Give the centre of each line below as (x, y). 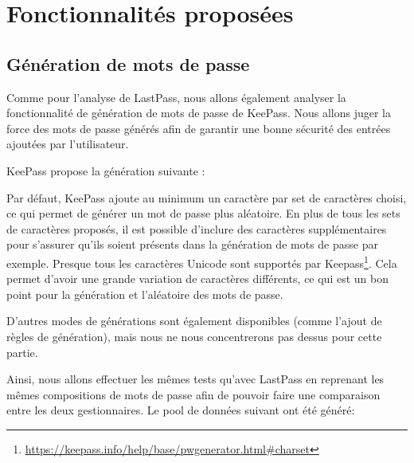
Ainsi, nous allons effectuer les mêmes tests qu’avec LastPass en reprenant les (195, 379)
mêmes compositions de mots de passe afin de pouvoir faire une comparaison (193, 394)
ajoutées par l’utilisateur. (68, 144)
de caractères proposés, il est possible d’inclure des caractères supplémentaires (197, 228)
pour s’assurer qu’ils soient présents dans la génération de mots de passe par (192, 244)
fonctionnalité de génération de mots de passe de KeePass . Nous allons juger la (199, 113)
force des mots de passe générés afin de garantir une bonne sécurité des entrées (199, 128)
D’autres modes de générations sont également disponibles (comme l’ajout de (194, 321)
